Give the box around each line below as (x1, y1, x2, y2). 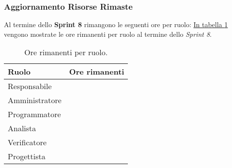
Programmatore (8, 108, 61, 120)
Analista (8, 122, 36, 134)
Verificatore (8, 137, 47, 148)
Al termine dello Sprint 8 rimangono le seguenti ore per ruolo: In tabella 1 (4, 19, 228, 30)
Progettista (8, 151, 46, 162)
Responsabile (8, 80, 52, 92)
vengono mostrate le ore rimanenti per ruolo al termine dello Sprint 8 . (4, 29, 212, 39)
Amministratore (8, 94, 62, 106)
